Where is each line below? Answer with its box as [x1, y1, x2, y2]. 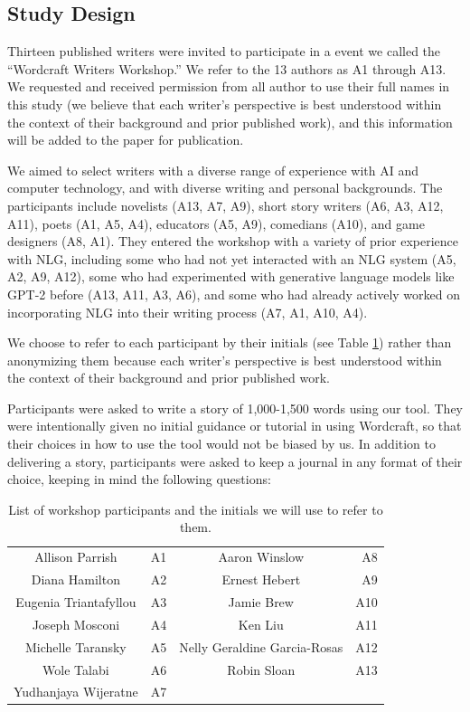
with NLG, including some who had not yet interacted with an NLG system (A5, [7, 249, 456, 268]
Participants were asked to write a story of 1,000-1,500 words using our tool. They [7, 398, 464, 417]
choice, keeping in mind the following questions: [7, 470, 271, 489]
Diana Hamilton [31, 570, 120, 589]
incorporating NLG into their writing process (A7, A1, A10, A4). [7, 302, 368, 321]
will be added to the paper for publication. [7, 130, 244, 149]
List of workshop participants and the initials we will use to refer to [8, 499, 383, 518]
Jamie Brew [228, 592, 294, 611]
